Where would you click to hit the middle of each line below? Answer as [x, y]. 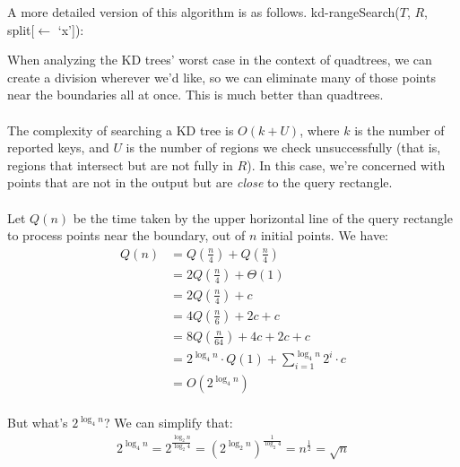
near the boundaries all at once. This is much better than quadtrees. [195, 95]
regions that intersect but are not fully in [120, 164]
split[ [21, 29]
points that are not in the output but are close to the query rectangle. [200, 182]
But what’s [38, 423]
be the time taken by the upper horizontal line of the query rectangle [263, 217]
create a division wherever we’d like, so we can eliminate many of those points [221, 77]
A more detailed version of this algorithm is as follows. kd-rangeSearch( [204, 12]
